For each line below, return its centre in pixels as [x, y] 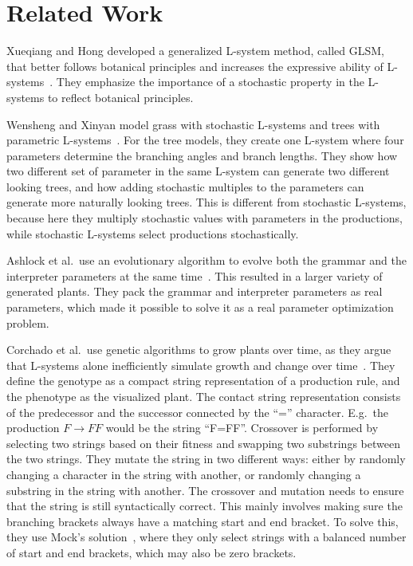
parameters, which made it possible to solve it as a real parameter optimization [200, 307]
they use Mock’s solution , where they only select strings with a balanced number [206, 537]
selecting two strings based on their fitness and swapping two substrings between [203, 443]
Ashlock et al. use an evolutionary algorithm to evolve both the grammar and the [206, 260]
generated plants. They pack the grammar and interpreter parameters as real [195, 291]
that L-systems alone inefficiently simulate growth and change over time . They [201, 365]
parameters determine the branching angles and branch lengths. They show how [202, 155]
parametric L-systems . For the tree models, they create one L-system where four [205, 140]
